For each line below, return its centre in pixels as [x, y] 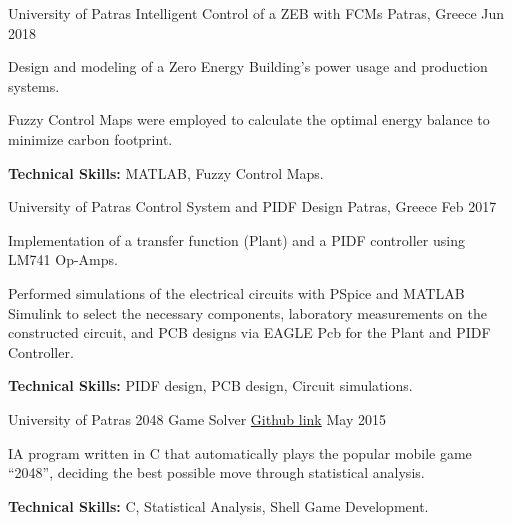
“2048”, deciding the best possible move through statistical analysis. [216, 472]
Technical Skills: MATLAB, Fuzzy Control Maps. [166, 172]
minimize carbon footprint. [90, 138]
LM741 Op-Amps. [63, 259]
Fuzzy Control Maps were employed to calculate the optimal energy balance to [249, 119]
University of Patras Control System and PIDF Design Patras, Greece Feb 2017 [252, 206]
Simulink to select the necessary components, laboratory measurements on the [247, 312]
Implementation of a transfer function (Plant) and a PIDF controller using [236, 239]
